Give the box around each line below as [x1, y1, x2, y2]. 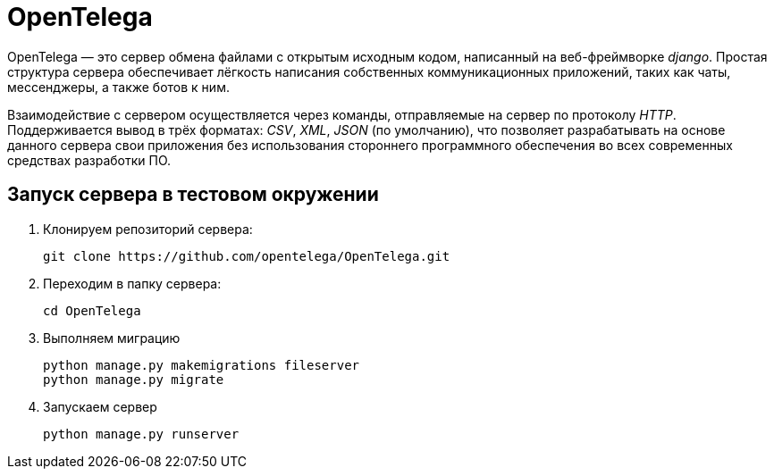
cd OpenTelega [43, 303, 141, 318]
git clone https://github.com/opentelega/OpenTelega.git [43, 248, 450, 263]
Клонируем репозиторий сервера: [43, 221, 253, 237]
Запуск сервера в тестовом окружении [7, 183, 379, 206]
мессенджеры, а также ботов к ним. [7, 79, 230, 95]
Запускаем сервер [43, 398, 157, 414]
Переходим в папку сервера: [43, 275, 222, 291]
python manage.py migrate [43, 372, 224, 387]
